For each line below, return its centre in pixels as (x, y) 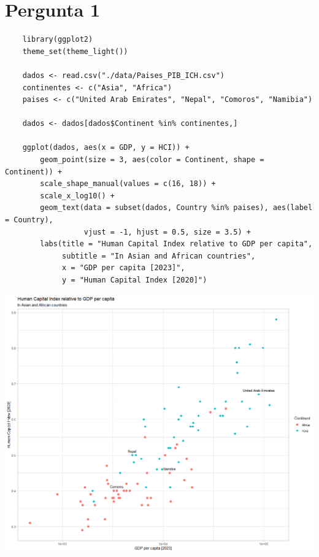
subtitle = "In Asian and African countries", (159, 256)
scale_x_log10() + (77, 196)
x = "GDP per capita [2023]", (124, 268)
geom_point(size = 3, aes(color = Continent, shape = (152, 160)
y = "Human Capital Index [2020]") (135, 280)
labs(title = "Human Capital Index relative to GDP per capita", (176, 244)
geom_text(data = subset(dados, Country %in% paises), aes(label (176, 208)
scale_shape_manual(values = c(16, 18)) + (128, 184)
